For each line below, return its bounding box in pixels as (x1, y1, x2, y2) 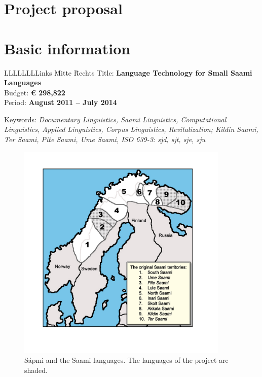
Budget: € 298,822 (4, 87, 65, 97)
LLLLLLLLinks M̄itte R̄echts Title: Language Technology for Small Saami (4, 67, 252, 78)
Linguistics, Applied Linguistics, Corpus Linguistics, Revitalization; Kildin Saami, (4, 124, 258, 134)
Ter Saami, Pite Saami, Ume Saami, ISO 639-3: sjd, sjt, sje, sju (4, 134, 205, 145)
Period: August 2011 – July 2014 (4, 97, 117, 108)
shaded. (24, 364, 48, 375)
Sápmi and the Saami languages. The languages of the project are (24, 355, 229, 365)
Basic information (4, 38, 131, 58)
